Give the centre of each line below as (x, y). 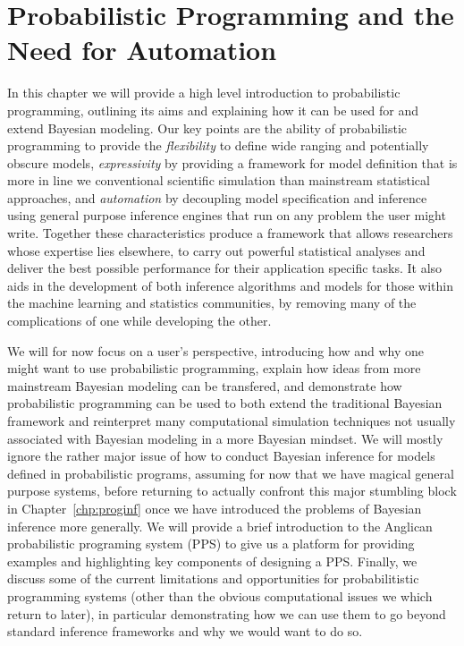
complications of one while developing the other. (139, 321)
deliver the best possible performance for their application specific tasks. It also (225, 268)
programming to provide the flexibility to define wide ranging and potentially (218, 145)
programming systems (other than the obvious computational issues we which (220, 595)
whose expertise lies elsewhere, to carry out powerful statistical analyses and (216, 250)
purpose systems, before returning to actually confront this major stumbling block (232, 491)
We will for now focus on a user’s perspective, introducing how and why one (215, 350)
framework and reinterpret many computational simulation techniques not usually (232, 421)
